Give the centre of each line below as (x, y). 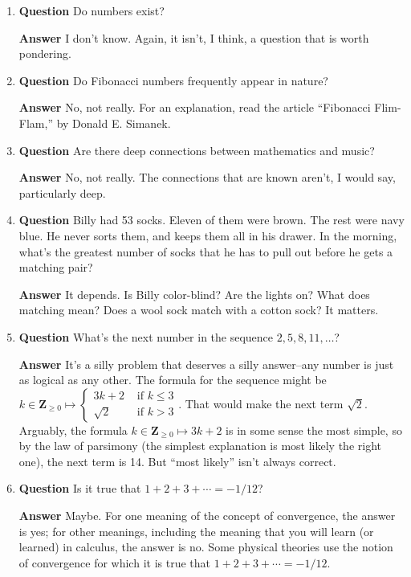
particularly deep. (62, 192)
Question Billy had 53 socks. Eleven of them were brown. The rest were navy (212, 220)
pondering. (45, 53)
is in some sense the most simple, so (314, 430)
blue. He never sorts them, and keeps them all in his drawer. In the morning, (208, 235)
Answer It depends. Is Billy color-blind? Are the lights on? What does (194, 294)
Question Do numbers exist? (92, 10)
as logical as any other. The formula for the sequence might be (173, 380)
